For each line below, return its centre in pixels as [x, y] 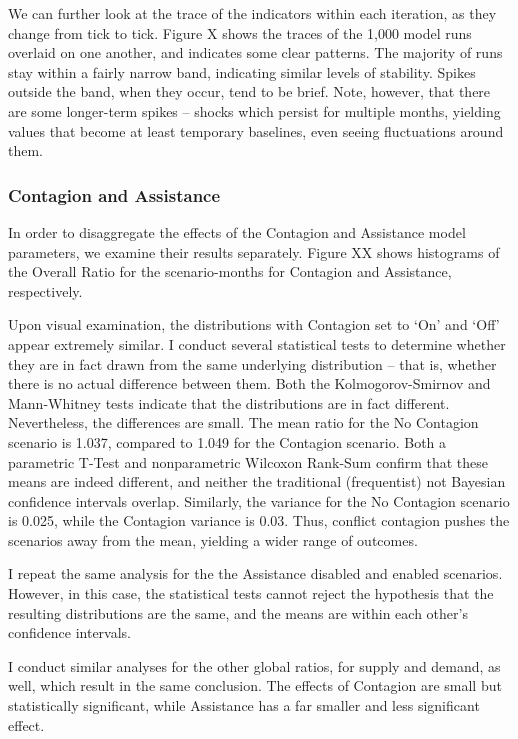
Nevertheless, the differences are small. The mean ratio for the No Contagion [243, 422]
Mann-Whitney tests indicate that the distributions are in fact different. [229, 402]
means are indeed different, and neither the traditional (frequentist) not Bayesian [257, 481]
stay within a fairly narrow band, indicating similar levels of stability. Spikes [242, 71]
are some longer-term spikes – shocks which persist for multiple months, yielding [254, 110]
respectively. [45, 290]
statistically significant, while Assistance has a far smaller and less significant [244, 705]
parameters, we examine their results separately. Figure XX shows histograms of [254, 251]
